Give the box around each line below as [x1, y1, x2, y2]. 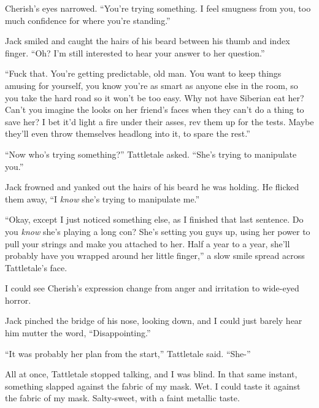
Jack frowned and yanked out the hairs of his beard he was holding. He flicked [5, 180, 299, 193]
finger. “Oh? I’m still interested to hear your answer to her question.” [5, 46, 265, 59]
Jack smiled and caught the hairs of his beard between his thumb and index [5, 34, 290, 47]
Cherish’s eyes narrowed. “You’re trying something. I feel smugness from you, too [5, 2, 311, 14]
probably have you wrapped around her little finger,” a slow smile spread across [5, 249, 305, 262]
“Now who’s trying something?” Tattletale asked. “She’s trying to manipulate [5, 147, 297, 160]
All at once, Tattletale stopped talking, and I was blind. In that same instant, [5, 368, 298, 380]
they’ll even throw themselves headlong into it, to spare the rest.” [5, 127, 250, 140]
